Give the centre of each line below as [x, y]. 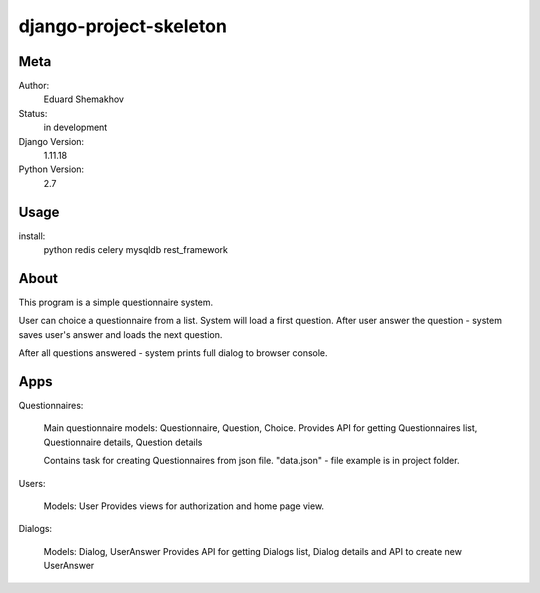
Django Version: [51, 141]
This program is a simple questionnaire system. [116, 302]
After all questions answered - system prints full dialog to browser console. [173, 353]
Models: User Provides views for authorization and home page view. [184, 506]
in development [75, 127]
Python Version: [51, 169]
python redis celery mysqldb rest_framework [136, 250]
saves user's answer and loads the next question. [120, 334]
